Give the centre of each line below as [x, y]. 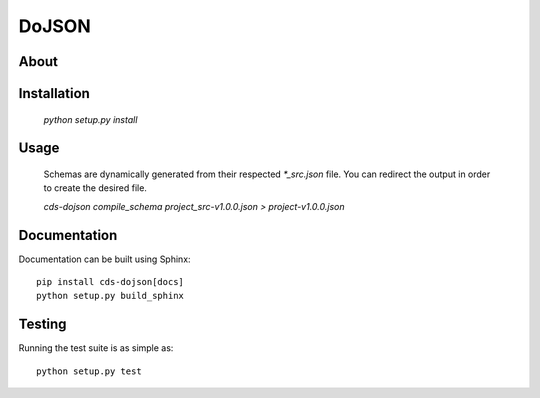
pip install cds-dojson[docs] [110, 282]
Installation [54, 93]
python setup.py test [89, 371]
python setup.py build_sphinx [110, 296]
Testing [42, 324]
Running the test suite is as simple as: [96, 348]
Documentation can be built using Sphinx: [104, 259]
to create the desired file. [95, 188]
